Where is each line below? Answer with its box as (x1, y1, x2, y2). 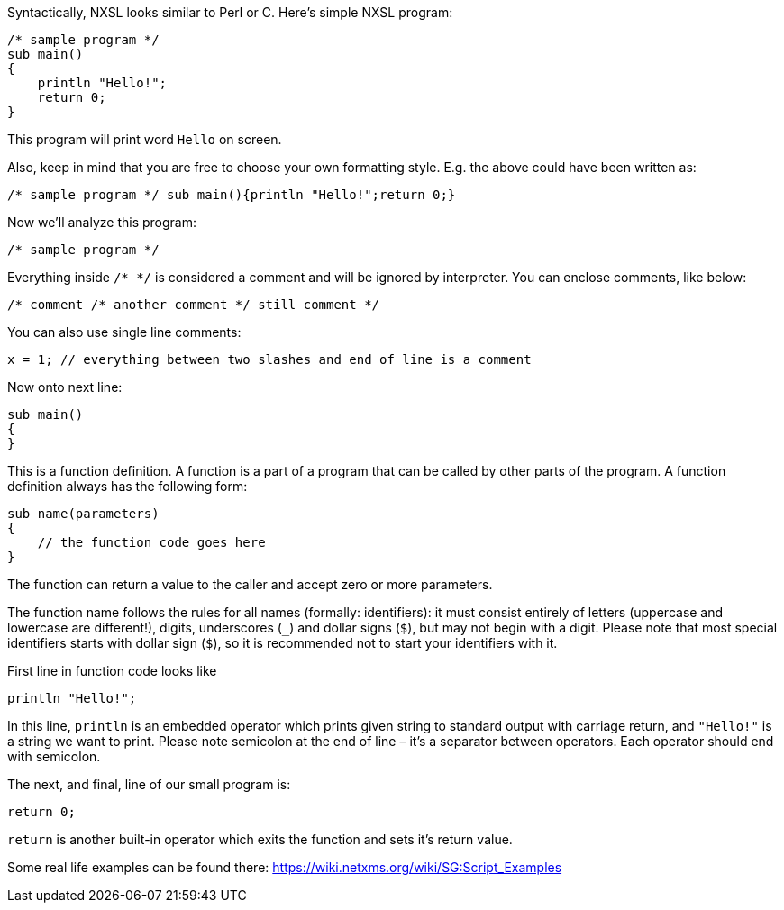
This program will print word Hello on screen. (7, 132, 282, 147)
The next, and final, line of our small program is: (7, 777, 291, 792)
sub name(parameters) (7, 506, 160, 521)
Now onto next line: (7, 379, 123, 395)
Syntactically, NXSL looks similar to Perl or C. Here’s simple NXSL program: (7, 5, 453, 20)
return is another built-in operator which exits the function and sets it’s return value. (7, 832, 513, 847)
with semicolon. (7, 749, 101, 764)
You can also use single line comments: (7, 324, 242, 340)
